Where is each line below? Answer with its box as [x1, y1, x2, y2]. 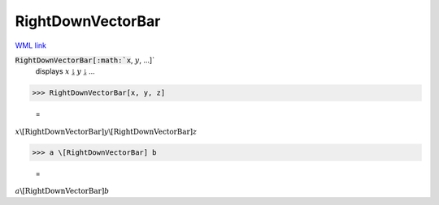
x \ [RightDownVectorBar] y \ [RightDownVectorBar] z [15, 126, 198, 136]
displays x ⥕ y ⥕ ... [35, 66, 95, 76]
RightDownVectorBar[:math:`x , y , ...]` [15, 55, 154, 65]
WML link [15, 41, 47, 50]
